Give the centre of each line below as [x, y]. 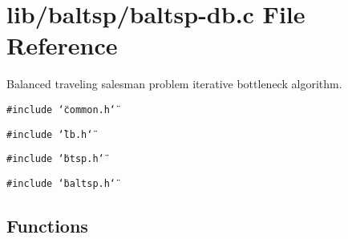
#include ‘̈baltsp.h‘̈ [61, 183]
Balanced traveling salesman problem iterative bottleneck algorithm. [174, 84]
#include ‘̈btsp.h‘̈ [55, 159]
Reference [62, 45]
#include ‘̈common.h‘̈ [61, 109]
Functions [47, 225]
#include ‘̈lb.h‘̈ [50, 134]
